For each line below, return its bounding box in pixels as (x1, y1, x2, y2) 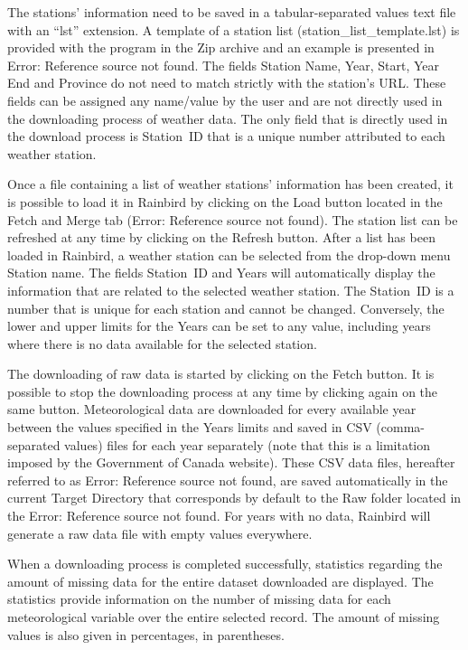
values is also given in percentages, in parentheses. (7, 625, 285, 644)
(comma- (376, 418, 425, 437)
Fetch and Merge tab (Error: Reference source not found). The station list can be (7, 210, 458, 229)
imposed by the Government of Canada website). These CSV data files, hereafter (7, 453, 455, 472)
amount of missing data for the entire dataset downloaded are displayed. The (7, 571, 434, 590)
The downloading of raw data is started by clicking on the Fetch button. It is (7, 364, 435, 383)
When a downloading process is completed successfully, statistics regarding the (7, 554, 443, 573)
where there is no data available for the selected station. (7, 334, 317, 353)
